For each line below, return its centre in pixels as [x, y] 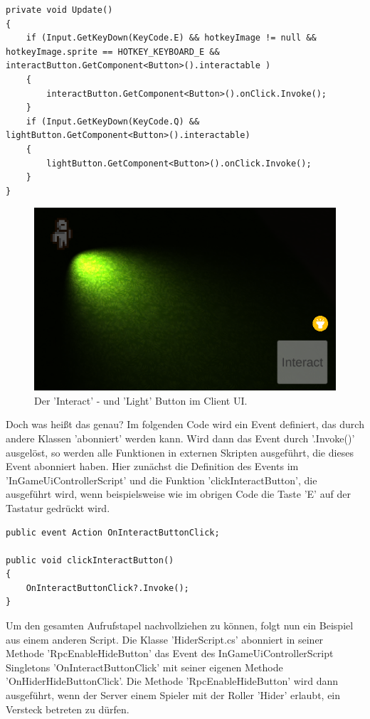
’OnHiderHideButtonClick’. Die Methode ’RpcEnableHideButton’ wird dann [172, 681]
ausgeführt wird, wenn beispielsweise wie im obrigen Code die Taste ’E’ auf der [178, 494]
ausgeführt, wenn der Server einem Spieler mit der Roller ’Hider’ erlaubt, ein [173, 695]
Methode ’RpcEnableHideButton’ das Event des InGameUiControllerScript [170, 653]
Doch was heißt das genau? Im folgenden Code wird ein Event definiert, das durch [185, 424]
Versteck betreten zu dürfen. [68, 709]
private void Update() [59, 10]
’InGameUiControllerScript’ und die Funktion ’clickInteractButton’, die [162, 480]
